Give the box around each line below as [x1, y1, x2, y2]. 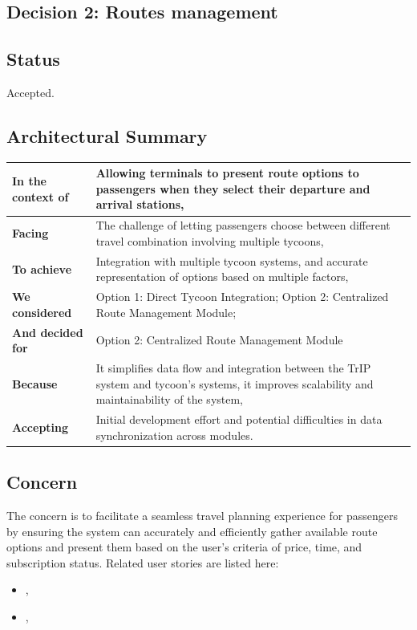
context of [12, 188, 69, 205]
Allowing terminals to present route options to [95, 165, 359, 181]
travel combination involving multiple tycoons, [95, 232, 324, 249]
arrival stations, [95, 196, 184, 213]
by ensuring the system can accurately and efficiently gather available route [6, 522, 378, 539]
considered [12, 303, 72, 320]
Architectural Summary [6, 123, 208, 148]
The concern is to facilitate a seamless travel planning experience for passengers [6, 506, 398, 523]
